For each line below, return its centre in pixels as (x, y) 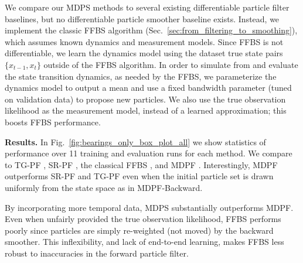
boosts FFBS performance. (53, 122)
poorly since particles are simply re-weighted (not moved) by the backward (139, 230)
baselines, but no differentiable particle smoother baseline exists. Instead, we (142, 18)
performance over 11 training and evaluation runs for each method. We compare (149, 153)
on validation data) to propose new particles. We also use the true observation (145, 99)
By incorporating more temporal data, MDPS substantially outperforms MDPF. (149, 207)
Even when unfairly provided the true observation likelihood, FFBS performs (143, 219)
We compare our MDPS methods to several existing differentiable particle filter (147, 7)
